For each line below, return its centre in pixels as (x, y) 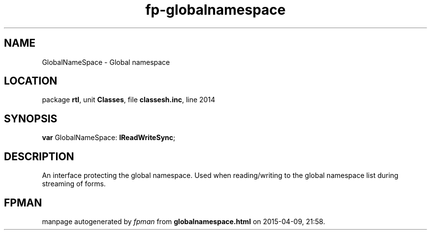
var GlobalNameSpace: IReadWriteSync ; (109, 138)
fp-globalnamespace (215, 10)
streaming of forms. (74, 184)
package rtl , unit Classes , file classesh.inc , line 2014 (129, 100)
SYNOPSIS (31, 118)
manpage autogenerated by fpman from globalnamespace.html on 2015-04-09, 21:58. (184, 221)
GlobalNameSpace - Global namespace (106, 62)
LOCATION (31, 81)
